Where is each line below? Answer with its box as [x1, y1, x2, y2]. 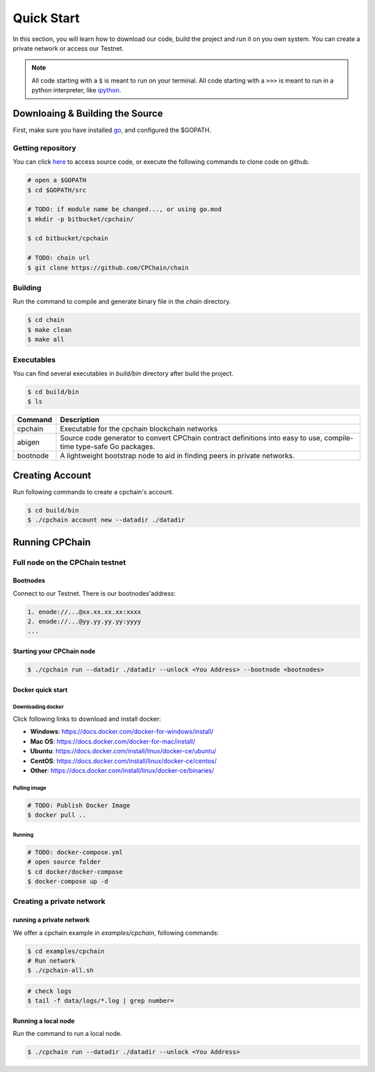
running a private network [12, 916, 90, 924]
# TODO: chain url [27, 254, 90, 262]
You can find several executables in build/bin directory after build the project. [12, 369, 234, 378]
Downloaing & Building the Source [12, 108, 163, 119]
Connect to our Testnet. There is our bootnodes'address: [12, 589, 176, 597]
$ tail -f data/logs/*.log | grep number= [27, 997, 174, 1005]
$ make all [27, 335, 65, 344]
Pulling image [12, 785, 47, 792]
